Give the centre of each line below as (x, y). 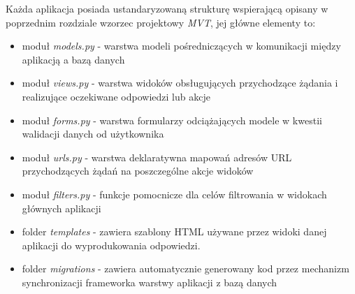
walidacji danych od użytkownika (93, 134)
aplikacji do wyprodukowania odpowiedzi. (111, 245)
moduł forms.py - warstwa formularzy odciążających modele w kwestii (172, 120)
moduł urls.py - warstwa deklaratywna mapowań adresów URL (157, 157)
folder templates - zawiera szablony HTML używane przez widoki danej (174, 231)
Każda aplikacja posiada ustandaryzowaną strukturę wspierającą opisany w (167, 8)
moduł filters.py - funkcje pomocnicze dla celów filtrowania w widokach (174, 194)
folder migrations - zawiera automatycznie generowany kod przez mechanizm (186, 269)
